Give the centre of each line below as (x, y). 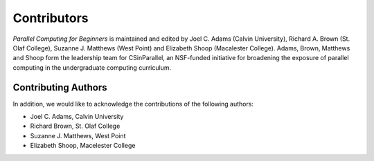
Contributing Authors (60, 87)
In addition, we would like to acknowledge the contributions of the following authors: (133, 104)
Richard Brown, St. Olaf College (75, 126)
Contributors (51, 18)
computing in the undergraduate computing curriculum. (92, 67)
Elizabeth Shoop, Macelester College (83, 146)
